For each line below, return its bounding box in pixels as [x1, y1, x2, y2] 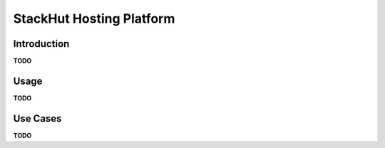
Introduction [13, 38, 70, 50]
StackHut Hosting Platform [13, 11, 175, 26]
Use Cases [13, 112, 62, 125]
